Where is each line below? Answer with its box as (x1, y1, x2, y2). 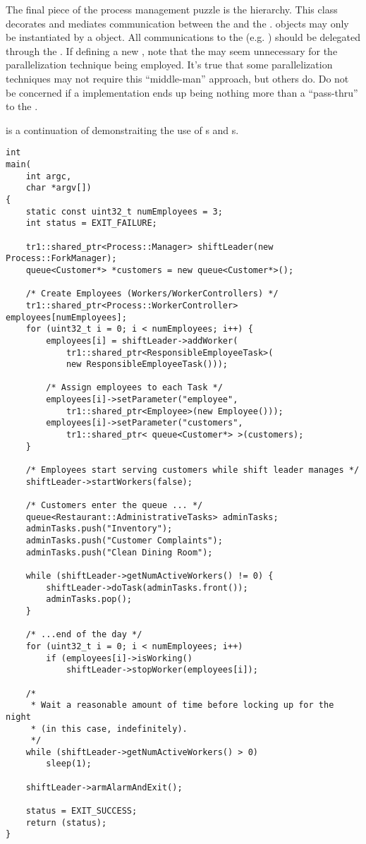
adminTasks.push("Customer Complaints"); (25, 536, 223, 545)
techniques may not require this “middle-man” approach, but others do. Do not (6, 71, 349, 85)
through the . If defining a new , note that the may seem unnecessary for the (6, 43, 338, 58)
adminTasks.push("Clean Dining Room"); (25, 547, 213, 557)
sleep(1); (46, 759, 92, 769)
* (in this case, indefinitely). (30, 723, 188, 734)
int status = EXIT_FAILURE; (25, 218, 157, 229)
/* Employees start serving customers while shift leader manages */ (25, 465, 360, 476)
